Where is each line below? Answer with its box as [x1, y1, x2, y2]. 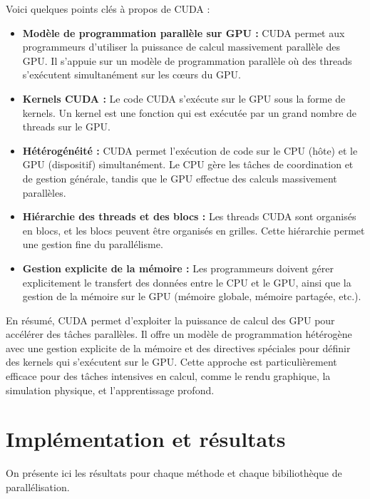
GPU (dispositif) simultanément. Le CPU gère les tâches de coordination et [22, 157, 354, 172]
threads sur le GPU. [22, 119, 111, 134]
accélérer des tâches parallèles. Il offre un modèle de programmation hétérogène [6, 326, 352, 341]
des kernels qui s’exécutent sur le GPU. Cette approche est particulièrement [6, 354, 337, 369]
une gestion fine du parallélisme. [22, 237, 163, 252]
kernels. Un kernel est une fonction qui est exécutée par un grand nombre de [22, 105, 357, 120]
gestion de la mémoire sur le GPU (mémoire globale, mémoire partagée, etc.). [22, 289, 361, 304]
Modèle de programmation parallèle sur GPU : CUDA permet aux [22, 25, 345, 40]
